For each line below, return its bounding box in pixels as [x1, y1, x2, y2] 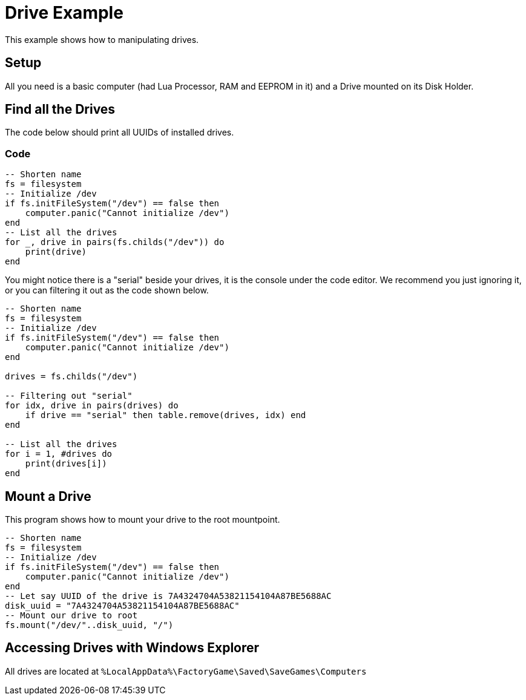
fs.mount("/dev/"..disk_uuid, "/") [5, 620, 174, 630]
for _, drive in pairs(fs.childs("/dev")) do [5, 237, 225, 247]
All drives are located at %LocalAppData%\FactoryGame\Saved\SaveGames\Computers [5, 666, 367, 676]
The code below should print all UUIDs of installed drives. [5, 127, 234, 138]
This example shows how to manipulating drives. [5, 34, 199, 45]
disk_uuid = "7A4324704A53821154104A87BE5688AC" [5, 601, 240, 611]
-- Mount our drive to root [5, 610, 138, 621]
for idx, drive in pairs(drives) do [5, 401, 179, 411]
